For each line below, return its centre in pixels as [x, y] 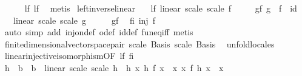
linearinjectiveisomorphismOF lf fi [69, 56]
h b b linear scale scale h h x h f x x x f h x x [114, 67]
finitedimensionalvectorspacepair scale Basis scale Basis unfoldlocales [139, 43]
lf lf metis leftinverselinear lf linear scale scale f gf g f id [161, 8]
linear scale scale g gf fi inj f [84, 20]
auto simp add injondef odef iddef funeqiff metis [99, 32]
